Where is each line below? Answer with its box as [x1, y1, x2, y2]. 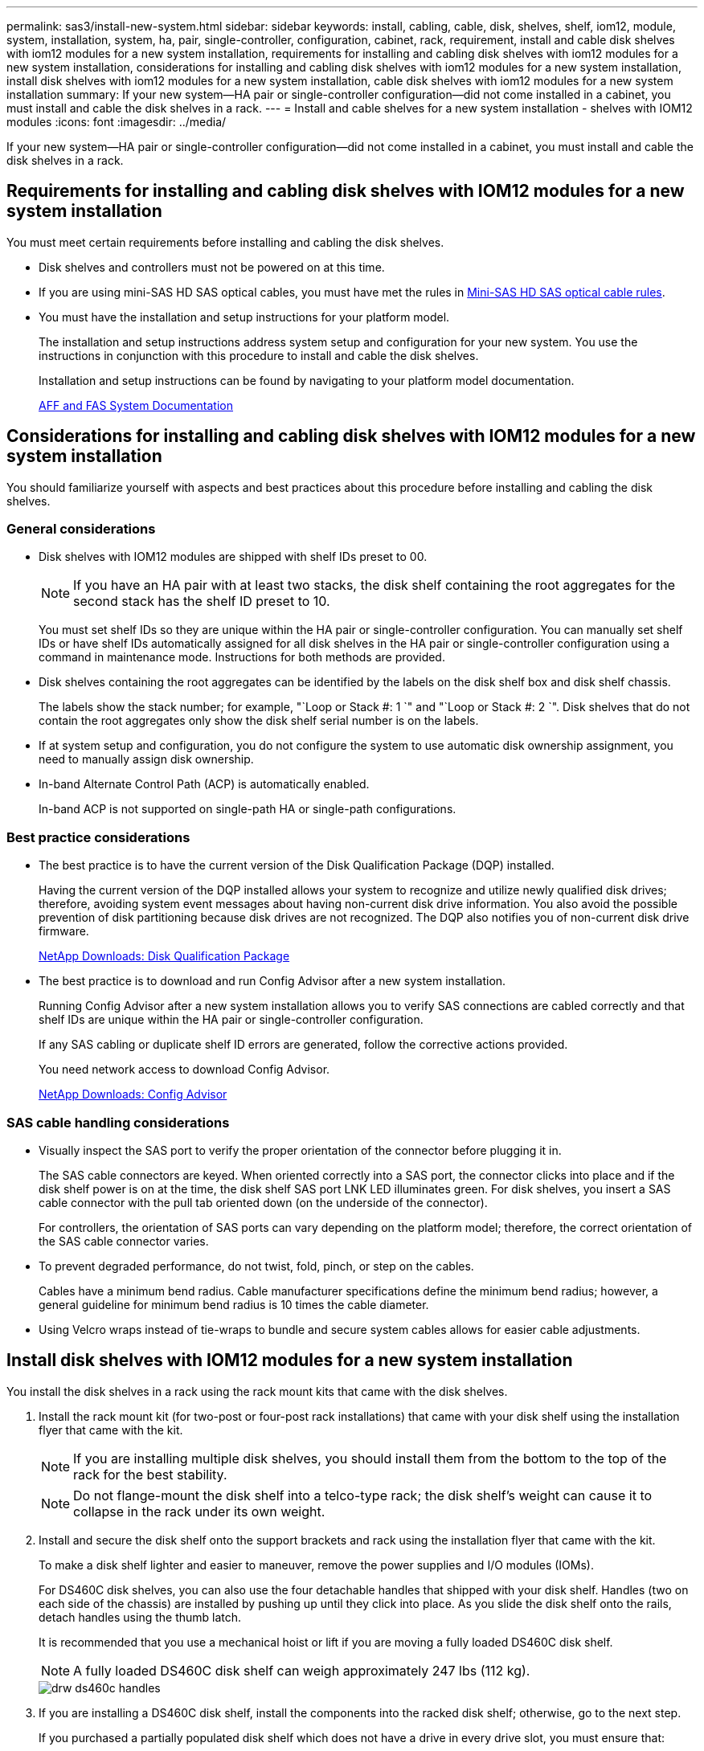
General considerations [6, 521, 156, 538]
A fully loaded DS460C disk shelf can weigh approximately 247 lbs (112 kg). [73, 1662, 530, 1679]
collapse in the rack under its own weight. [73, 1503, 325, 1520]
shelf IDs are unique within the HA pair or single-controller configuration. [39, 1013, 424, 1027]
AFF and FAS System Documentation [39, 398, 234, 412]
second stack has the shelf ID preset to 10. [73, 593, 330, 610]
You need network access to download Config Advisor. [39, 1062, 330, 1077]
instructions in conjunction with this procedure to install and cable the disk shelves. [39, 348, 479, 362]
